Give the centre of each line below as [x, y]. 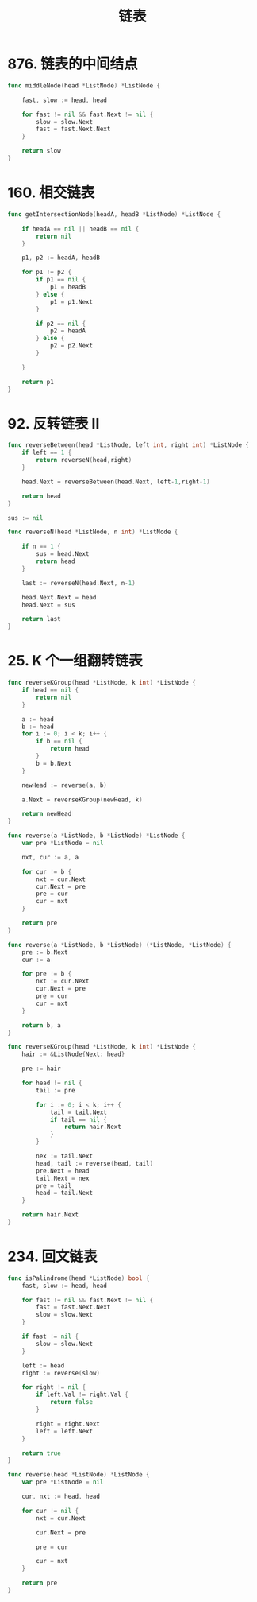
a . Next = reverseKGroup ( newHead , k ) [82, 800]
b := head [38, 727]
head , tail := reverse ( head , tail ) [95, 1163]
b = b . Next [54, 763]
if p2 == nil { [61, 324]
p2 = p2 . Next [71, 346]
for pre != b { [47, 974]
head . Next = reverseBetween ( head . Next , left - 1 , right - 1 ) [116, 482]
